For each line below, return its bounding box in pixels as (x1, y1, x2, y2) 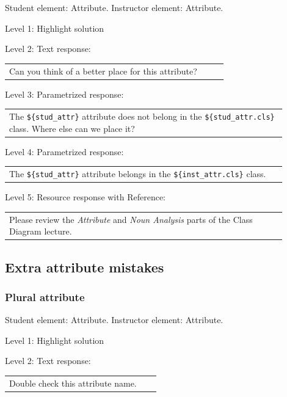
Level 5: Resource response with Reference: (5, 191, 165, 203)
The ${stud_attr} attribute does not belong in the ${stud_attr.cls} (9, 109, 275, 122)
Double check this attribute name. (9, 376, 137, 389)
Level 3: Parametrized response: (5, 87, 124, 100)
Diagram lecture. (9, 225, 72, 238)
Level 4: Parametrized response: (5, 145, 124, 158)
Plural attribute (5, 289, 85, 304)
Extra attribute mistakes (5, 257, 164, 276)
